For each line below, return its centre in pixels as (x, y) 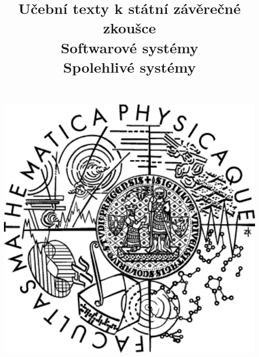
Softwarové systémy (129, 47)
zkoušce (129, 28)
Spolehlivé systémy (129, 66)
